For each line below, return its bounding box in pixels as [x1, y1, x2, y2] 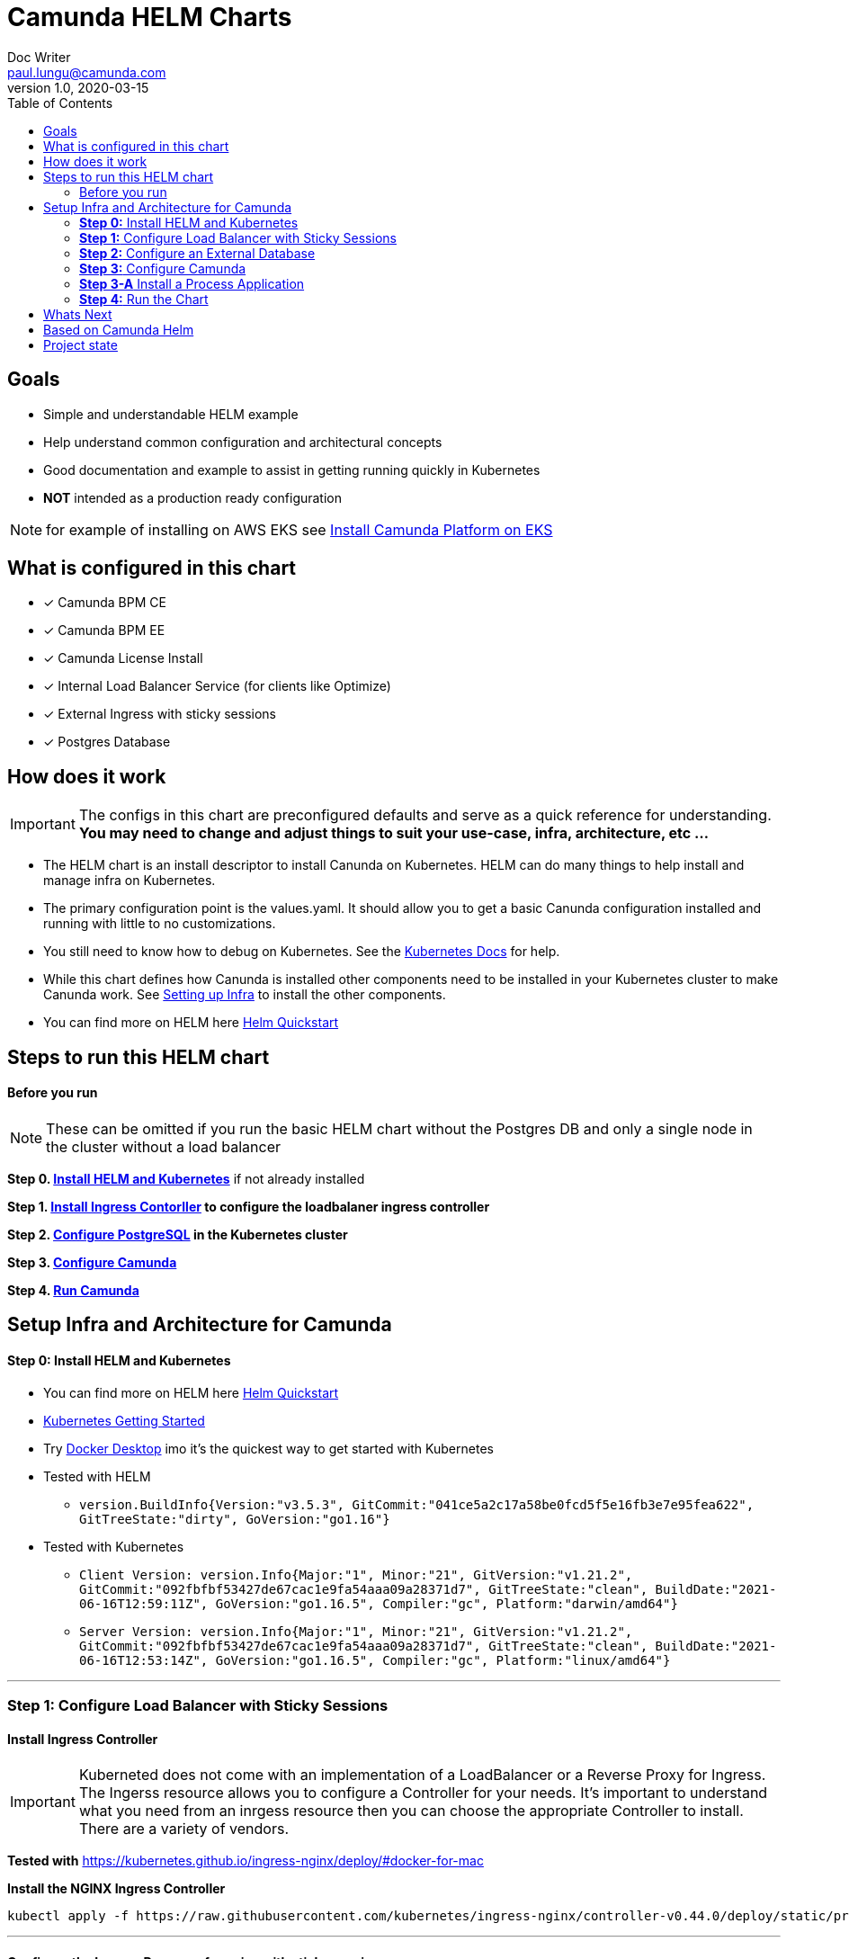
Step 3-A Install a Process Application [79, 275, 305, 291]
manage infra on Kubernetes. [43, 872, 216, 889]
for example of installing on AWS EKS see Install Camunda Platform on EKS [46, 520, 553, 539]
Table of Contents [7, 94, 113, 111]
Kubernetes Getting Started [43, 1412, 205, 1428]
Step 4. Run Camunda [7, 1282, 139, 1298]
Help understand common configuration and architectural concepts [43, 434, 442, 450]
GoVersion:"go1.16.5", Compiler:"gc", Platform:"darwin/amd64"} [215, 1596, 678, 1611]
